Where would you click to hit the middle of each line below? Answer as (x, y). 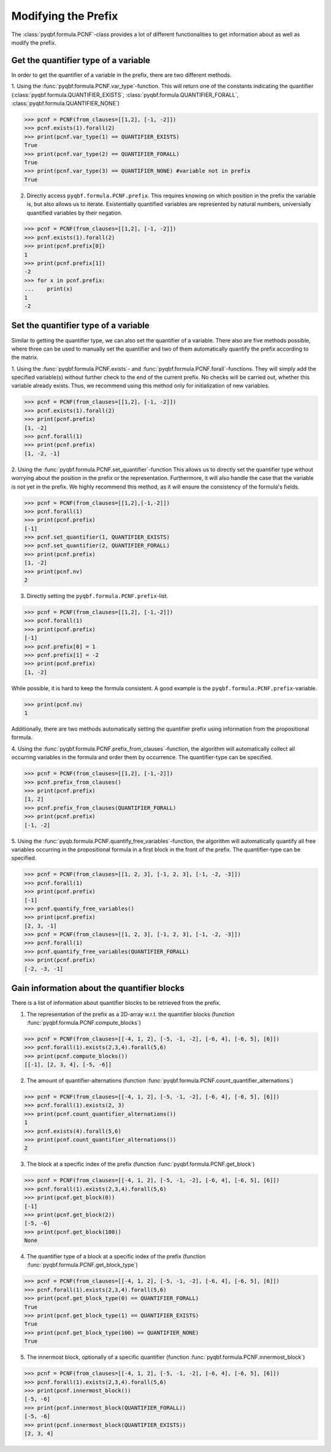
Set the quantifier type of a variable (80, 326)
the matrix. (25, 357)
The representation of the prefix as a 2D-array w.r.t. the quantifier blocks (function (131, 1014)
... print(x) (49, 289)
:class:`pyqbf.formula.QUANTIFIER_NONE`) (65, 104)
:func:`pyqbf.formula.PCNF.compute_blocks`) (84, 1022)
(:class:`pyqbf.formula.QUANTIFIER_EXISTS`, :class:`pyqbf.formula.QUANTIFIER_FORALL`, (125, 94)
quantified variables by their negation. (74, 213)
